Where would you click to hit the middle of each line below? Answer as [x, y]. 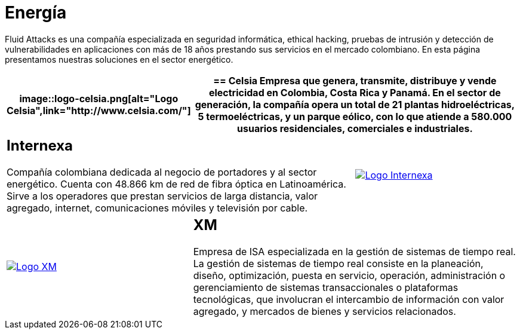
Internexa [40, 145]
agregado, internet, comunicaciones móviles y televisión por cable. [157, 208]
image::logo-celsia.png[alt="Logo [99, 98]
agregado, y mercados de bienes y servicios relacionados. [324, 311]
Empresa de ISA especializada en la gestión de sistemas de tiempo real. [354, 251]
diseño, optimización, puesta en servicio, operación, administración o [349, 275]
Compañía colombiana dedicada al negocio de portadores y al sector [162, 172]
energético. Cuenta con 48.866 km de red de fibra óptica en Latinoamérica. [176, 184]
